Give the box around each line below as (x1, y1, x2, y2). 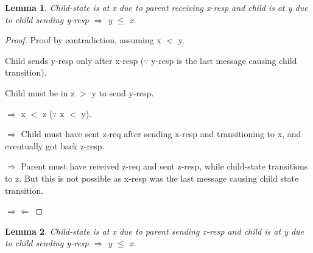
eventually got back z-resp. (5, 139, 105, 152)
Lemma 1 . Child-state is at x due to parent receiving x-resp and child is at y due (5, 1, 308, 13)
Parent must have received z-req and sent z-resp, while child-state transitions (21, 160, 308, 173)
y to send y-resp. (91, 86, 154, 99)
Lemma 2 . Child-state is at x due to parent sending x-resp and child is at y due (5, 224, 304, 237)
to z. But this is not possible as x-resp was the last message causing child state (5, 171, 299, 184)
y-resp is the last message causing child (151, 54, 297, 66)
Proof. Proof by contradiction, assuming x (5, 34, 161, 46)
